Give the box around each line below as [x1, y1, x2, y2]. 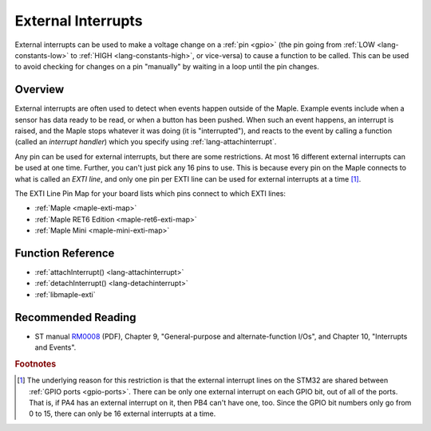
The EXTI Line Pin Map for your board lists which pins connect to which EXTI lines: [14, 188, 287, 198]
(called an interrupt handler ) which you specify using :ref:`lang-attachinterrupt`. [14, 137, 277, 147]
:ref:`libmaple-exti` [34, 289, 96, 299]
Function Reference [14, 246, 115, 260]
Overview [14, 83, 65, 96]
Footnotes [14, 359, 57, 370]
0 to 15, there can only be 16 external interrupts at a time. [29, 409, 216, 418]
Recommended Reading [14, 311, 136, 324]
